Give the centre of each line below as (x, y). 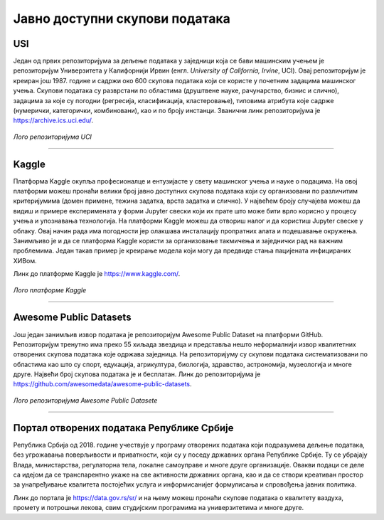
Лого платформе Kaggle (50, 290)
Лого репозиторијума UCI (53, 137)
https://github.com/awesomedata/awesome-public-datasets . (102, 384)
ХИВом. (25, 260)
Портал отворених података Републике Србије (123, 428)
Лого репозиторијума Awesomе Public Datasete (85, 400)
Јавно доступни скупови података (122, 18)
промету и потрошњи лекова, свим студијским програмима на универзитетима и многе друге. (159, 508)
